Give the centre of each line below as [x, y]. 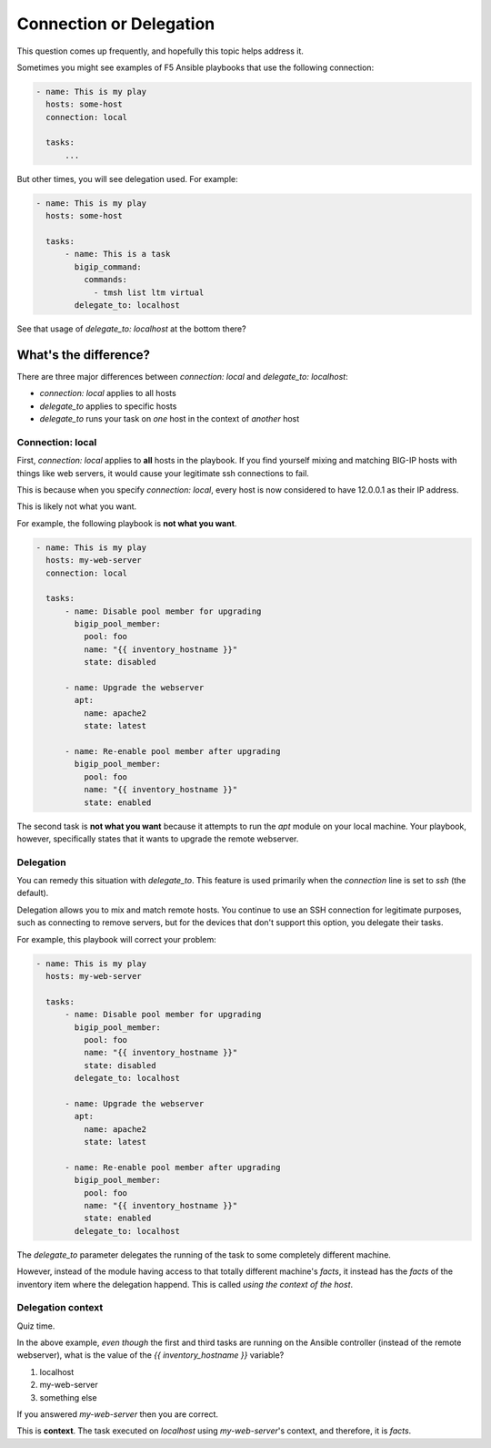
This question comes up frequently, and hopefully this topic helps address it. [160, 51]
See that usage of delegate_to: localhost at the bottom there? [131, 329]
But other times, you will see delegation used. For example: [127, 178]
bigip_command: [108, 267]
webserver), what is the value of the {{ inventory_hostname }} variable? [150, 1355]
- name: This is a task [118, 254]
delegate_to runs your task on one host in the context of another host [170, 419]
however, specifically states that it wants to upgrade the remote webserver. [158, 839]
